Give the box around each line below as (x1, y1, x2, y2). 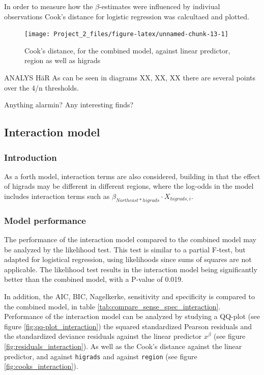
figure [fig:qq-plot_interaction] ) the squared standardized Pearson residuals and (4, 321, 252, 331)
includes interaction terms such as (4, 191, 110, 201)
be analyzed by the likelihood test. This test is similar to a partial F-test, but (4, 244, 246, 254)
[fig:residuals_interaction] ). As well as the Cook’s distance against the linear (4, 340, 242, 351)
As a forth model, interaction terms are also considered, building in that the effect (4, 170, 260, 181)
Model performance (4, 214, 86, 226)
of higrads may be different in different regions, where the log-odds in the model (4, 181, 254, 191)
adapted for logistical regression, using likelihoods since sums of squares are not (4, 254, 252, 265)
